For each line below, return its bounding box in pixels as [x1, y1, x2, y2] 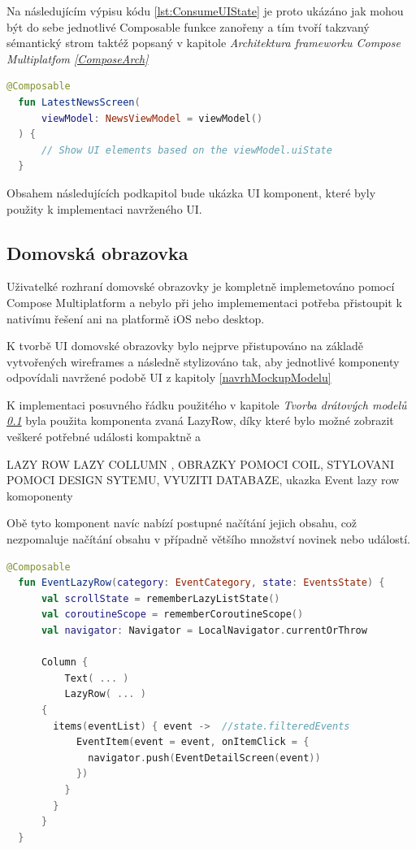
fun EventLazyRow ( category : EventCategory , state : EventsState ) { [18, 577, 385, 589]
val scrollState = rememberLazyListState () [41, 592, 280, 604]
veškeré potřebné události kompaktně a [6, 428, 201, 445]
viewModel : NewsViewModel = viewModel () [41, 112, 263, 124]
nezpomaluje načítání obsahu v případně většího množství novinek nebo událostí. [6, 531, 411, 548]
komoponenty [6, 487, 73, 504]
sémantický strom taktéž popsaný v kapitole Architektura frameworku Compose [6, 34, 401, 51]
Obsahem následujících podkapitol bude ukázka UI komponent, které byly [6, 184, 376, 201]
